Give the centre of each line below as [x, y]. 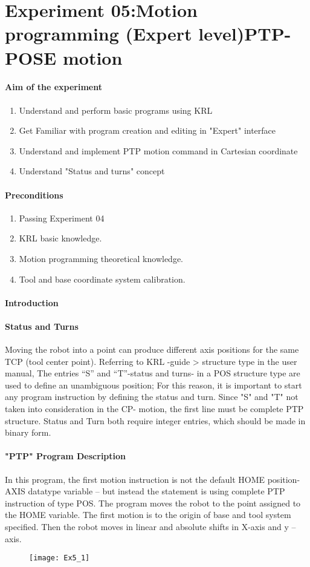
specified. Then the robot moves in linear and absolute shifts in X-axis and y [147, 526]
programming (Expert [98, 34]
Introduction [32, 302]
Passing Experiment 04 [62, 218]
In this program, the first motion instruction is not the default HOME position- [153, 479]
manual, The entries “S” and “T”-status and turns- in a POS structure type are [153, 373]
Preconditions [34, 195]
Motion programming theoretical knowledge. [101, 258]
